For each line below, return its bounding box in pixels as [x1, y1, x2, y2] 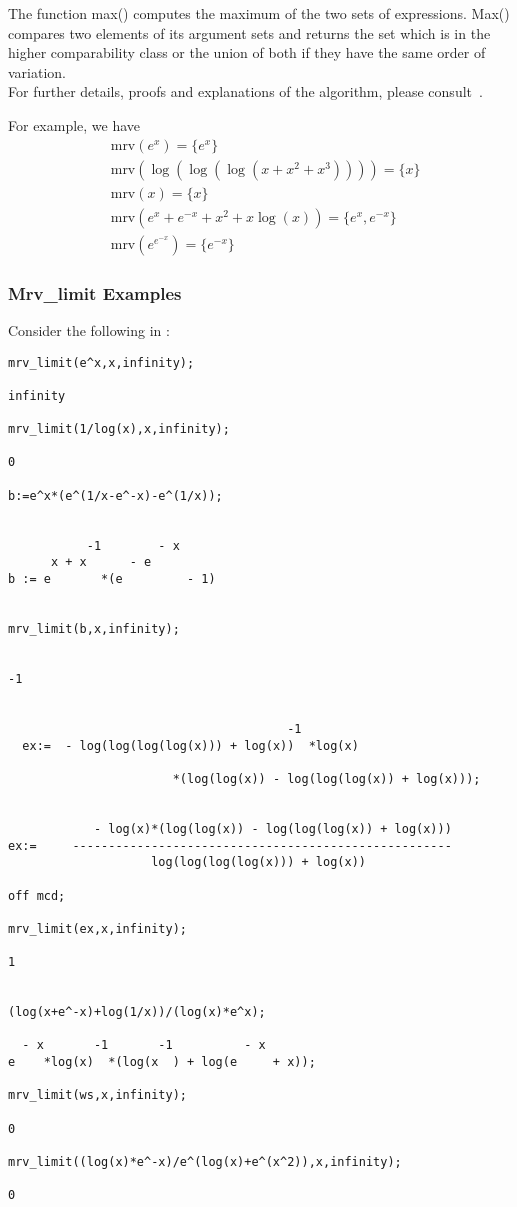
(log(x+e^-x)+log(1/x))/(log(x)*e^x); [8, 1005, 266, 1020]
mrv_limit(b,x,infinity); [8, 622, 180, 637]
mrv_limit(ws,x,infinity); [8, 1088, 187, 1103]
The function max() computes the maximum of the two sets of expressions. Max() [8, 3, 510, 23]
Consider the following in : [8, 319, 170, 340]
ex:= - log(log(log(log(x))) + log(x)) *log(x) [22, 738, 359, 753]
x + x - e [50, 555, 152, 570]
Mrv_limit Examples [8, 280, 182, 305]
